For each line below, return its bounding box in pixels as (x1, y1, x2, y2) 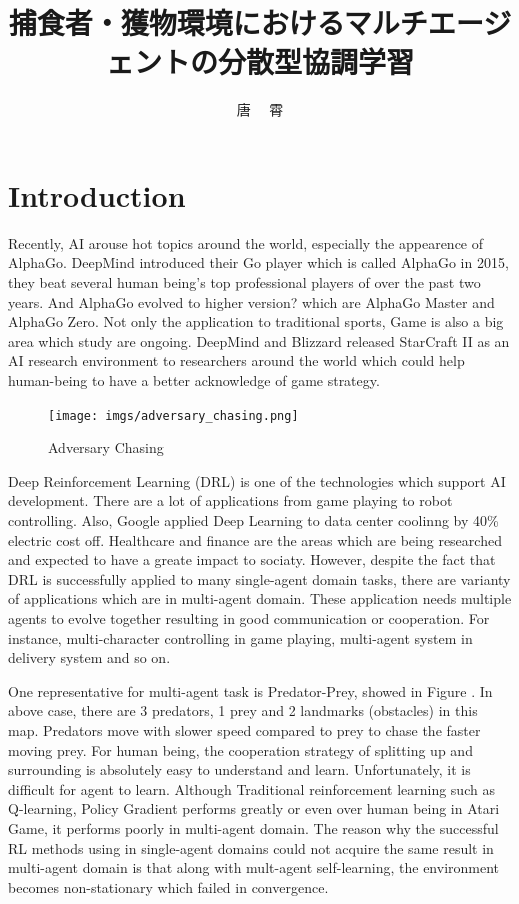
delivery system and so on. (8, 647, 171, 668)
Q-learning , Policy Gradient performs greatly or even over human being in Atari (8, 798, 500, 819)
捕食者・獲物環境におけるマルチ (8, 2, 428, 43)
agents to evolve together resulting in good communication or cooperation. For (8, 608, 490, 628)
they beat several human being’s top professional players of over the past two (8, 272, 481, 293)
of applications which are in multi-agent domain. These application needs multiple (8, 588, 512, 609)
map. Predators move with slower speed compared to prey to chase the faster (8, 719, 481, 740)
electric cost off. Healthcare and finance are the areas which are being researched (8, 529, 502, 550)
